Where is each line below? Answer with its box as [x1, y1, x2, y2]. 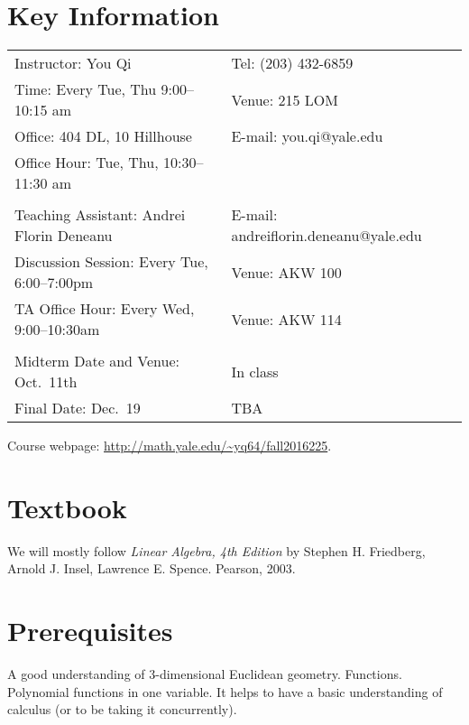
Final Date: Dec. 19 [14, 397, 141, 419]
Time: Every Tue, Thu [14, 79, 157, 100]
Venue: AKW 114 [231, 308, 342, 330]
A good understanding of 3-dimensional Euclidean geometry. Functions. [7, 665, 402, 683]
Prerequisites [7, 612, 173, 649]
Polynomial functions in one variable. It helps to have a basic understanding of [7, 682, 443, 701]
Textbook [7, 488, 127, 525]
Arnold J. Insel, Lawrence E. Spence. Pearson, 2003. [7, 559, 296, 578]
